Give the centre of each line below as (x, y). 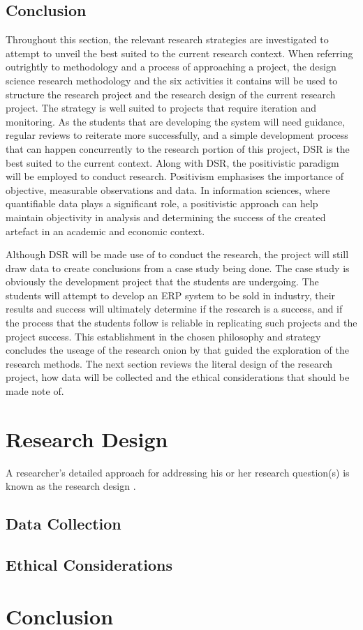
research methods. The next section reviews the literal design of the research (169, 363)
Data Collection (64, 524)
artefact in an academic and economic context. (105, 231)
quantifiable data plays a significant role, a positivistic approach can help (162, 203)
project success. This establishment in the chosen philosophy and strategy (163, 336)
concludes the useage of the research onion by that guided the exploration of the (177, 350)
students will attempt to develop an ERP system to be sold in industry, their (171, 295)
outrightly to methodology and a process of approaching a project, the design (171, 67)
